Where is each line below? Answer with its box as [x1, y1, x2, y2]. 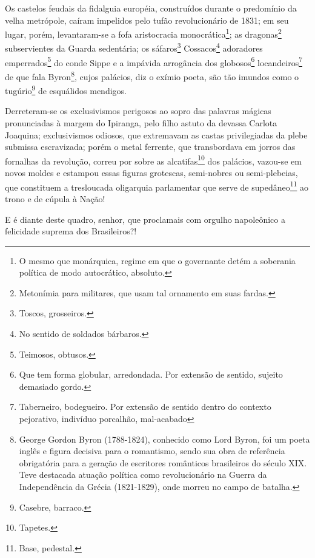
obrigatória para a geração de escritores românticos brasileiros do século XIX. [19, 456, 307, 469]
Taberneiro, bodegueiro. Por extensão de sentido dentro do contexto [19, 400, 271, 413]
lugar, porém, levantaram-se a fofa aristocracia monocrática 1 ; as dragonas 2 [5, 26, 282, 40]
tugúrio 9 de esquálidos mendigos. [5, 83, 127, 97]
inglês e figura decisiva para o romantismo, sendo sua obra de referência [19, 444, 285, 457]
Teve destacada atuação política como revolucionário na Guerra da [19, 468, 267, 481]
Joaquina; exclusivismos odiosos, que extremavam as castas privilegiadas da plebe [5, 128, 308, 141]
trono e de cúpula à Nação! [5, 192, 105, 205]
